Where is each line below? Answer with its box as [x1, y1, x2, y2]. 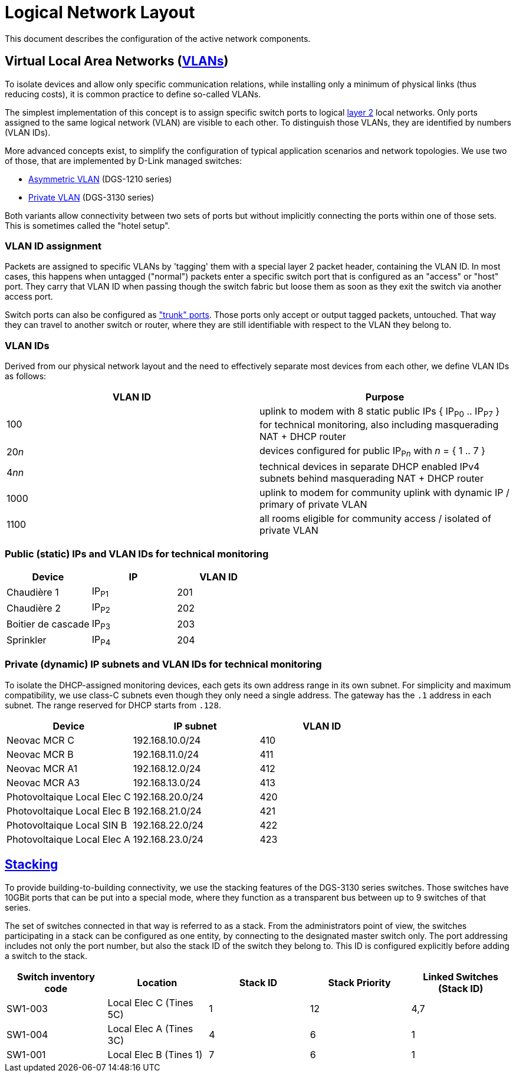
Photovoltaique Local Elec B [6, 805, 130, 817]
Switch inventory [17, 970, 95, 983]
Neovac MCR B [6, 748, 74, 760]
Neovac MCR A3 [6, 776, 80, 789]
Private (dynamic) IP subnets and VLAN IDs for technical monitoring [5, 658, 322, 671]
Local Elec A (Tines [107, 1022, 193, 1035]
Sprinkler [6, 634, 47, 646]
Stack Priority [328, 976, 391, 989]
